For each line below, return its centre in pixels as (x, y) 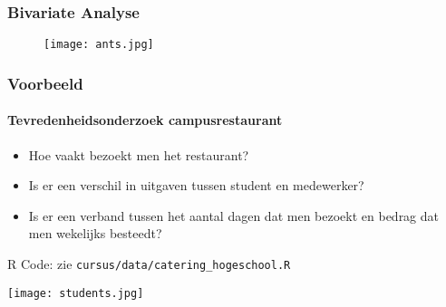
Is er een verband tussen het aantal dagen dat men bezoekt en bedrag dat (234, 215)
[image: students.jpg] (76, 293)
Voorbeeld (45, 83)
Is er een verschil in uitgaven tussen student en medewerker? (196, 185)
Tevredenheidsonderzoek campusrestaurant (145, 120)
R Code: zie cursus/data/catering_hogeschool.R (149, 263)
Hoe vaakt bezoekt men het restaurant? (139, 154)
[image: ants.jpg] (99, 45)
